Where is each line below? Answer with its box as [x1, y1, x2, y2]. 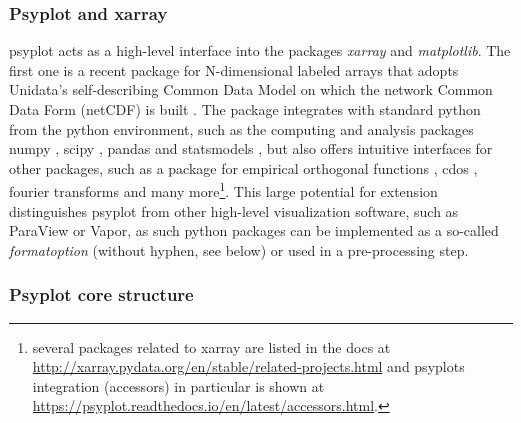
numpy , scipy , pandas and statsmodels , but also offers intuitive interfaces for [9, 138, 493, 159]
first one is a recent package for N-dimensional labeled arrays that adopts [9, 59, 459, 80]
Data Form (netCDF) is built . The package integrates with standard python [9, 99, 481, 119]
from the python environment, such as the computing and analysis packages [9, 118, 474, 139]
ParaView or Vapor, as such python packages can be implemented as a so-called [9, 220, 499, 241]
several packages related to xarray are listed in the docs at [32, 336, 391, 357]
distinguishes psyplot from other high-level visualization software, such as [9, 200, 459, 221]
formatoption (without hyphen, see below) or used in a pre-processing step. [9, 239, 469, 260]
